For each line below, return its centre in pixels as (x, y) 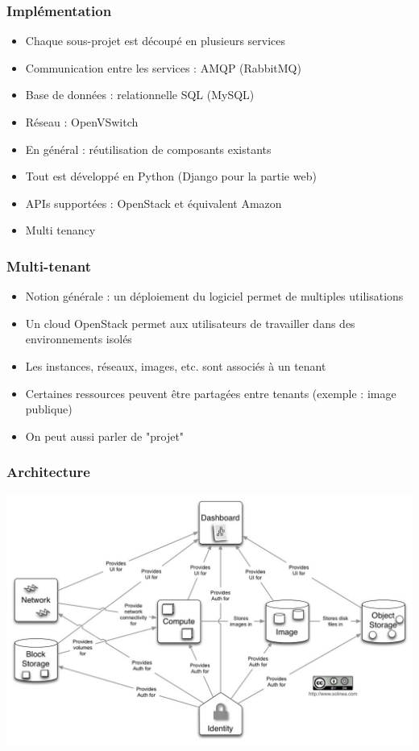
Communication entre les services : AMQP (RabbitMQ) (163, 67)
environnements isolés (79, 339)
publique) (49, 409)
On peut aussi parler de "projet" (105, 436)
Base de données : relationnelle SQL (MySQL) (140, 95)
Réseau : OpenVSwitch (82, 122)
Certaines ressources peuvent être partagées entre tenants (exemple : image (211, 393)
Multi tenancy (60, 230)
